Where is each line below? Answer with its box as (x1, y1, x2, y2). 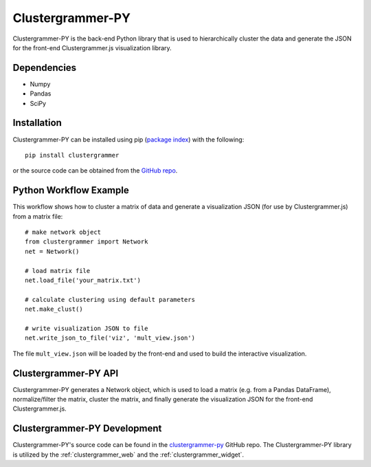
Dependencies (12, 62, 77, 74)
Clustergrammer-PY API (12, 367, 119, 379)
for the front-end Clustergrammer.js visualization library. (12, 43, 172, 52)
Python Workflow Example (12, 184, 130, 196)
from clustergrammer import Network (25, 238, 148, 246)
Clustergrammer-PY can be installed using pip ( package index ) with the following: (12, 135, 245, 144)
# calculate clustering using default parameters (25, 296, 196, 303)
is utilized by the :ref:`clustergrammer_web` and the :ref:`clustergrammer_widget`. (12, 450, 244, 459)
